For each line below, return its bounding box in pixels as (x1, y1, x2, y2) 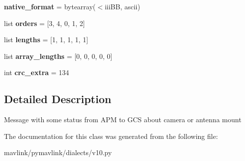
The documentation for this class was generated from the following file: (4, 131, 218, 141)
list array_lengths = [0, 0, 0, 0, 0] (4, 51, 113, 61)
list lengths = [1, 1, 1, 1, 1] (4, 34, 89, 45)
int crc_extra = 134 (4, 67, 69, 78)
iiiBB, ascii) (104, 1, 140, 11)
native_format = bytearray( (4, 1, 96, 11)
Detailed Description (4, 91, 112, 107)
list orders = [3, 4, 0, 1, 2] (4, 18, 85, 28)
